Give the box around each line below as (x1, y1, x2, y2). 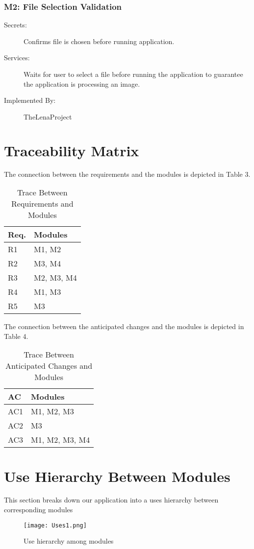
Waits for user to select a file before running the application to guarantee (24, 69, 243, 79)
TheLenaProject (24, 111, 72, 121)
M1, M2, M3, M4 (31, 434, 90, 446)
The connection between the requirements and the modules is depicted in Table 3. (4, 168, 251, 179)
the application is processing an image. (24, 78, 140, 89)
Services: (4, 52, 30, 63)
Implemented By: (4, 95, 56, 105)
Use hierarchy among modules (24, 536, 114, 546)
